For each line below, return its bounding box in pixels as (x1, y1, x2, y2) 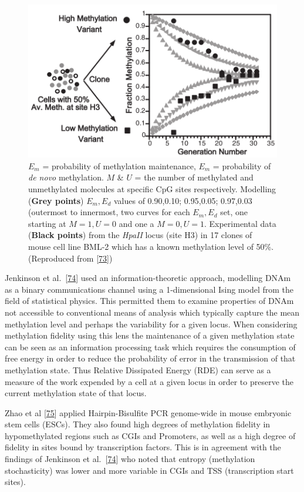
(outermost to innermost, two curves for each (28, 206, 190, 218)
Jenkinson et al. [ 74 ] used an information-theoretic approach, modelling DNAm (5, 272, 291, 284)
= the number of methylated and (134, 171, 254, 183)
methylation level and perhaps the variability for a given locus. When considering (5, 317, 298, 330)
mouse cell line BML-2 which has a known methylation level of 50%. (28, 240, 274, 252)
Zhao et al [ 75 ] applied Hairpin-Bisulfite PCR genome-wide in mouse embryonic (5, 406, 292, 419)
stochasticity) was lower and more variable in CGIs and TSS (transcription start (5, 464, 294, 476)
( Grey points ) (28, 194, 84, 206)
